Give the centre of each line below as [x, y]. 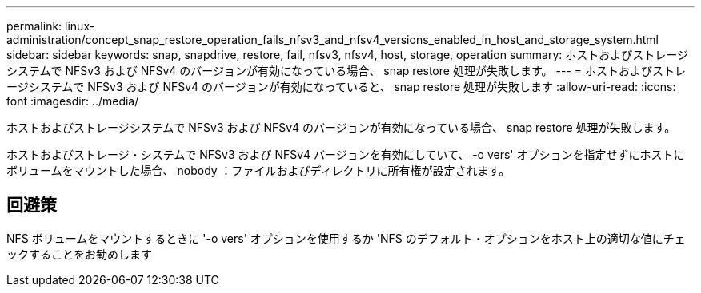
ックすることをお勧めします [79, 254]
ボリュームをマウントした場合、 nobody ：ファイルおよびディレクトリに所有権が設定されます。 [258, 170]
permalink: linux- [51, 26]
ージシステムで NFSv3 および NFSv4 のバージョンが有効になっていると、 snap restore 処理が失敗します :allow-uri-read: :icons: [341, 87]
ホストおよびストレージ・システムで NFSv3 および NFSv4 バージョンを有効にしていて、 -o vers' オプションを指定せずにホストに [346, 154]
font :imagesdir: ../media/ [73, 101]
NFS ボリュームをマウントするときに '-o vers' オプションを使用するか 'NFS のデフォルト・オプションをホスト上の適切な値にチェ [346, 238]
